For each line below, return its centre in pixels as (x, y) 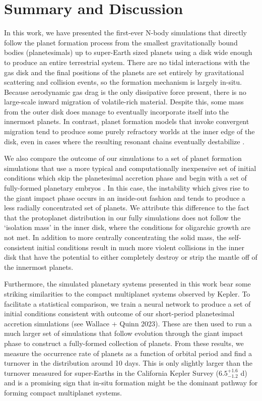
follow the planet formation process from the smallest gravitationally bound (121, 42)
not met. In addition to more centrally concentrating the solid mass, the (115, 237)
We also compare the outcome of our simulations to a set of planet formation (123, 158)
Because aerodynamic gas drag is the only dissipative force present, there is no (125, 92)
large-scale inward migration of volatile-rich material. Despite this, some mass (124, 102)
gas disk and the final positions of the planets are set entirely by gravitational (124, 72)
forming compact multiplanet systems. (63, 392)
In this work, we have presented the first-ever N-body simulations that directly (126, 33)
